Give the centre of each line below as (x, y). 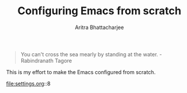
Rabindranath (37, 60)
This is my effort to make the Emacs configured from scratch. (81, 72)
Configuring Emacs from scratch (99, 11)
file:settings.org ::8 (28, 84)
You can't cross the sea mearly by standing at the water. (89, 54)
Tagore (63, 60)
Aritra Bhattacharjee (99, 27)
